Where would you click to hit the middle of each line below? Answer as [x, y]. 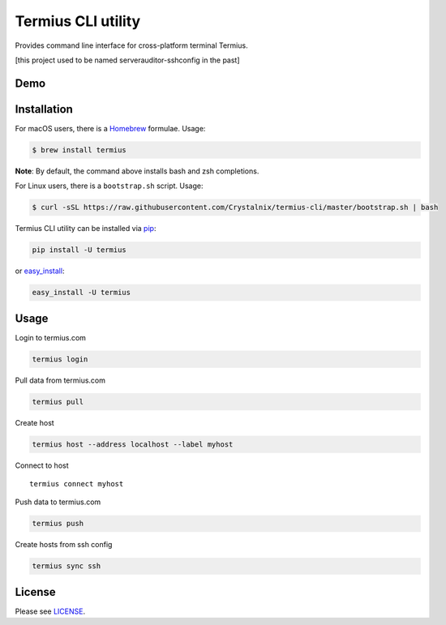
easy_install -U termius [81, 293]
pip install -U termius [79, 250]
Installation [44, 109]
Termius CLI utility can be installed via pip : [86, 229]
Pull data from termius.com [60, 380]
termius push [58, 524]
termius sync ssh [66, 566]
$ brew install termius [79, 150]
